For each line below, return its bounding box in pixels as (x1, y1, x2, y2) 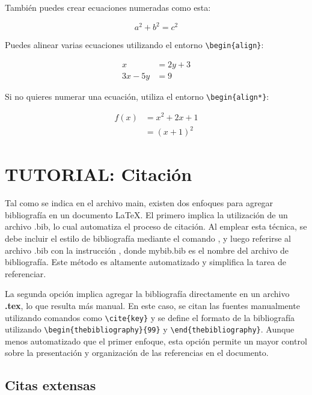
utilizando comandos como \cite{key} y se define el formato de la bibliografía (5, 311, 295, 323)
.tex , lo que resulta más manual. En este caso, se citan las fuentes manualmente (5, 299, 300, 311)
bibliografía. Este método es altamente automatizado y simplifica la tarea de (5, 256, 286, 268)
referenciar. (5, 267, 46, 280)
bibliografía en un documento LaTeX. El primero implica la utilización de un (5, 208, 288, 221)
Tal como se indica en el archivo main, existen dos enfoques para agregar (5, 197, 274, 209)
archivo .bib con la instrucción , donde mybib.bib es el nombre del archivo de (5, 243, 289, 256)
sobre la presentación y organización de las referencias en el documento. (5, 346, 269, 359)
